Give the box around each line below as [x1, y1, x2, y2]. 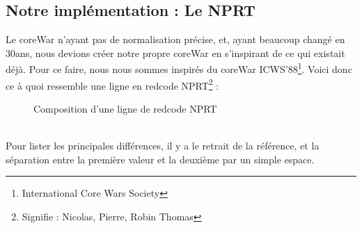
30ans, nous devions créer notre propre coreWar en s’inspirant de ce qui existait [6, 45, 345, 60]
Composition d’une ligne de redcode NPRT [33, 101, 217, 115]
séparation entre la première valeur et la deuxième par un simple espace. [6, 152, 315, 166]
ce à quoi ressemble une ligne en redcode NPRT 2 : [6, 76, 219, 92]
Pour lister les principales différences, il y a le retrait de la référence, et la [6, 138, 320, 153]
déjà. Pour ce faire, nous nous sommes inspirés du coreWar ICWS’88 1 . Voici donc [6, 60, 352, 76]
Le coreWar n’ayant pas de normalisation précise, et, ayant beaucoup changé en [6, 32, 345, 47]
